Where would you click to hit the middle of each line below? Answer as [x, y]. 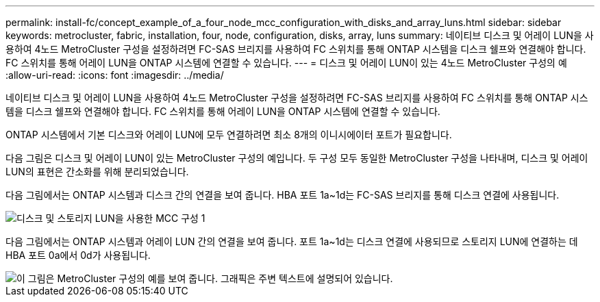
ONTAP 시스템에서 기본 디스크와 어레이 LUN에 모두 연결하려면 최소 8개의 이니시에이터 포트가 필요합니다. [229, 135]
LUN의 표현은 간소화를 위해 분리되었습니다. [97, 172]
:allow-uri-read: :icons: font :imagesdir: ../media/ [115, 75]
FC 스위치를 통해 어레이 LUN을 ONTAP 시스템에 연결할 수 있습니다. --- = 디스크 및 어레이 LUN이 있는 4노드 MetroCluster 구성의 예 [286, 63]
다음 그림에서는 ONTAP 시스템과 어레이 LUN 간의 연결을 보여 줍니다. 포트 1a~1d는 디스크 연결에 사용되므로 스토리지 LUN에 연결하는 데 [292, 241]
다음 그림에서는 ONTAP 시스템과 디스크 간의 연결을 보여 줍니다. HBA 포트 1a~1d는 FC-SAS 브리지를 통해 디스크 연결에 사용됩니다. [283, 195]
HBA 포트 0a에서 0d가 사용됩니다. [78, 255]
